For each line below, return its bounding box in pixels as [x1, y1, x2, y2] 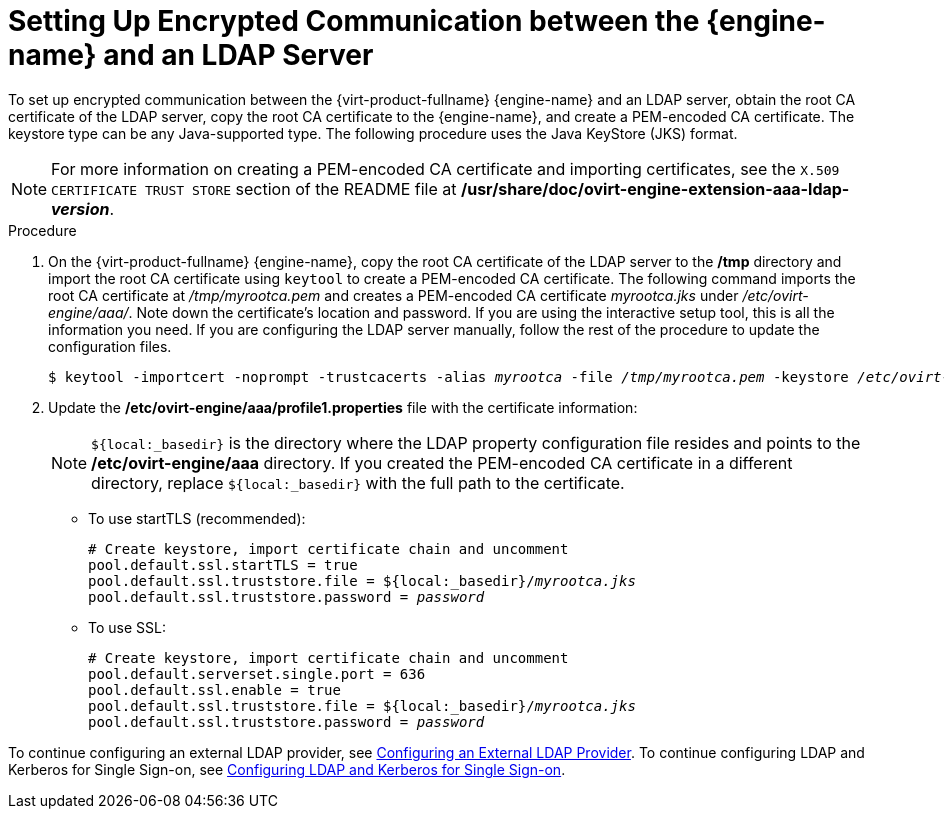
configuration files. [48, 337, 172, 355]
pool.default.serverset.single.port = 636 [88, 665, 426, 682]
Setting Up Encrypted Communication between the [8, 4, 700, 38]
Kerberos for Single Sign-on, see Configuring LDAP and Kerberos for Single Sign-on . [8, 760, 566, 778]
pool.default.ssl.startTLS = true [88, 556, 358, 573]
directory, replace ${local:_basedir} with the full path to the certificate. [91, 472, 625, 493]
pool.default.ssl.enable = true [88, 681, 341, 698]
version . [51, 198, 115, 219]
